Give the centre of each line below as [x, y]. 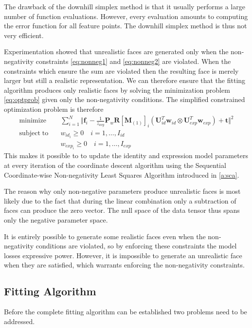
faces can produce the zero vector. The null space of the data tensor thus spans [122, 210]
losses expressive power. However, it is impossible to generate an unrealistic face [123, 255]
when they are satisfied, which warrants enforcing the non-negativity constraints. [124, 265]
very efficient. [24, 35]
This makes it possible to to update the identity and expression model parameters [126, 155]
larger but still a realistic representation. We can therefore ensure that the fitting [125, 80]
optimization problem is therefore [54, 109]
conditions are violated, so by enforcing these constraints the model [136, 246]
